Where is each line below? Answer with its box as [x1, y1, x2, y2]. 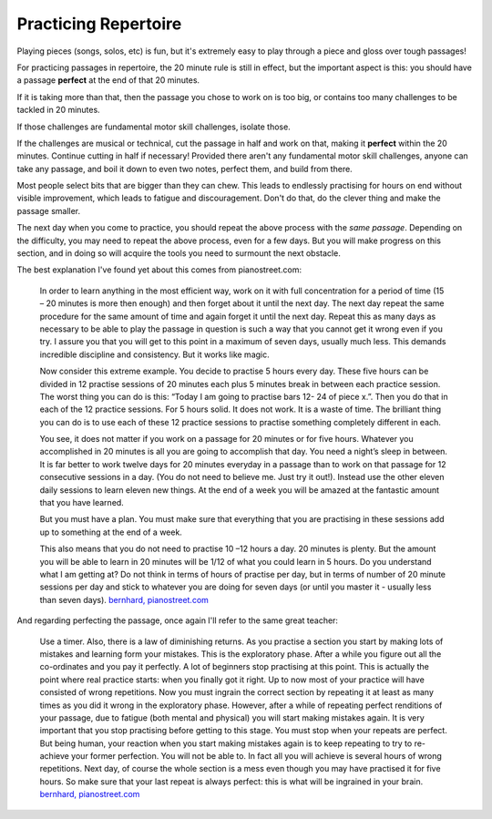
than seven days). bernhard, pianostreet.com [39, 594, 210, 605]
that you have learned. [39, 497, 125, 508]
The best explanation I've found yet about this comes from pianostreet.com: [16, 264, 302, 275]
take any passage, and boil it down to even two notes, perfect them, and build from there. [16, 163, 353, 174]
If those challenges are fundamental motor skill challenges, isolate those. [16, 121, 291, 132]
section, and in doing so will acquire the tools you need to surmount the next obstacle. [16, 248, 341, 259]
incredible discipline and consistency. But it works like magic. [39, 349, 270, 360]
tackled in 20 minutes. [16, 105, 100, 116]
